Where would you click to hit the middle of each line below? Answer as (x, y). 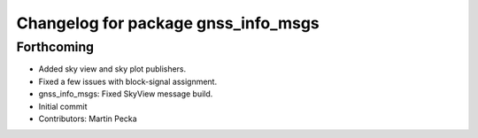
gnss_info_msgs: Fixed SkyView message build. (126, 94)
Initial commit (63, 106)
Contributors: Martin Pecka (88, 119)
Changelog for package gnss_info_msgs (168, 23)
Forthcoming (55, 47)
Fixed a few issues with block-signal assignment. (127, 81)
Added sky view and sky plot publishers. (112, 69)
